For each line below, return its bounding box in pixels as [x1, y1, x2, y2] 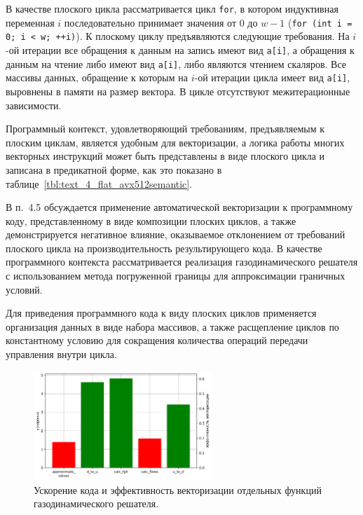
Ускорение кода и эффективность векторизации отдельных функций [34, 482, 322, 497]
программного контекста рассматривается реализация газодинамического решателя [6, 254, 358, 269]
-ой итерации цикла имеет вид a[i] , [194, 70, 350, 85]
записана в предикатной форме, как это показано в [6, 162, 222, 177]
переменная [6, 15, 55, 29]
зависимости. [6, 97, 62, 112]
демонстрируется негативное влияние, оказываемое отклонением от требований [6, 227, 345, 242]
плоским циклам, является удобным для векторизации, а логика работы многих [6, 135, 345, 149]
